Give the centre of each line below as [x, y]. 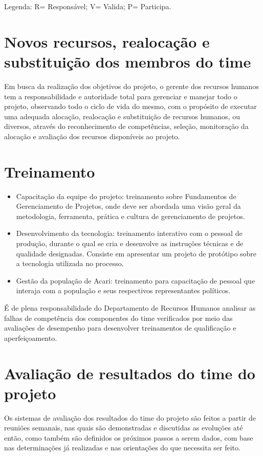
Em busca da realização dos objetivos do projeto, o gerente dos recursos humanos [131, 86]
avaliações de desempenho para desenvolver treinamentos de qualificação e [120, 328]
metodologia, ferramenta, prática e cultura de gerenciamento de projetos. [130, 216]
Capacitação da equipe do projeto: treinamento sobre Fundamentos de [126, 196]
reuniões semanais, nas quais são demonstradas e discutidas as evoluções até [124, 428]
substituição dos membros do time [128, 61]
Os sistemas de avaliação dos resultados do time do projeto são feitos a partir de [130, 417]
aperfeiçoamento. [31, 338]
